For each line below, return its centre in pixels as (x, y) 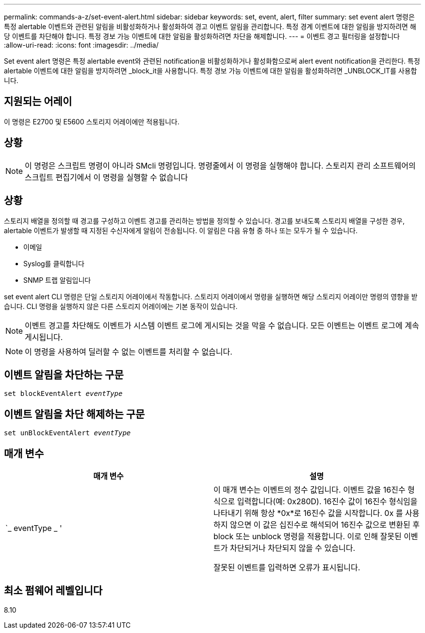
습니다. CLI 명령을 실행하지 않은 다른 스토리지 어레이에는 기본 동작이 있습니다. (121, 306)
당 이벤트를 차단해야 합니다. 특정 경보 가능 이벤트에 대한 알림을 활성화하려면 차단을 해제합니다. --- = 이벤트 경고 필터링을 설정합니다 (202, 36)
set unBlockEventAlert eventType (67, 433)
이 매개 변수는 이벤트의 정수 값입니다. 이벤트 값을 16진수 (310, 490)
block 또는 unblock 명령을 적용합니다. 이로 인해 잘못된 (308, 537)
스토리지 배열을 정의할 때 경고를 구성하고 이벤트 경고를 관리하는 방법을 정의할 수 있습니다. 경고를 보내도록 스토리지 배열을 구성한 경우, (204, 221)
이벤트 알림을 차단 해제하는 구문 (74, 414)
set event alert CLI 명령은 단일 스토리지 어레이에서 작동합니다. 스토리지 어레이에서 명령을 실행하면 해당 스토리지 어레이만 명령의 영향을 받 (211, 296)
